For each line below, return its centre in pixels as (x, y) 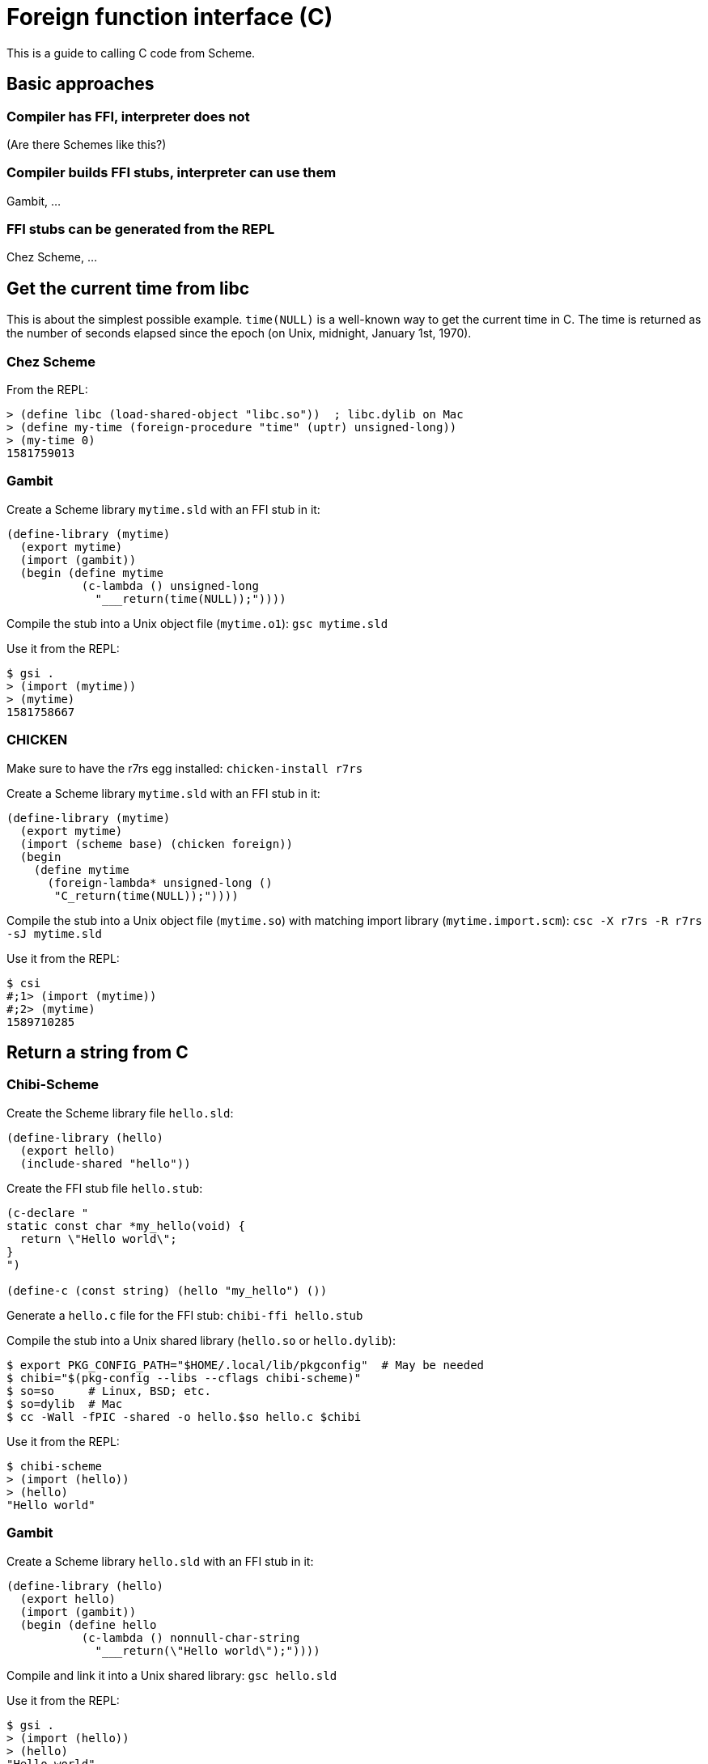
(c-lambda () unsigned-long (170, 585)
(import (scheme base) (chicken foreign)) (157, 844)
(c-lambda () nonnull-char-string (191, 1637)
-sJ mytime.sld (55, 933)
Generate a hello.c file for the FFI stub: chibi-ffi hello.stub (185, 1315)
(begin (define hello (88, 1624)
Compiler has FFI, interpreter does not (128, 116)
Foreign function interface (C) (170, 17)
